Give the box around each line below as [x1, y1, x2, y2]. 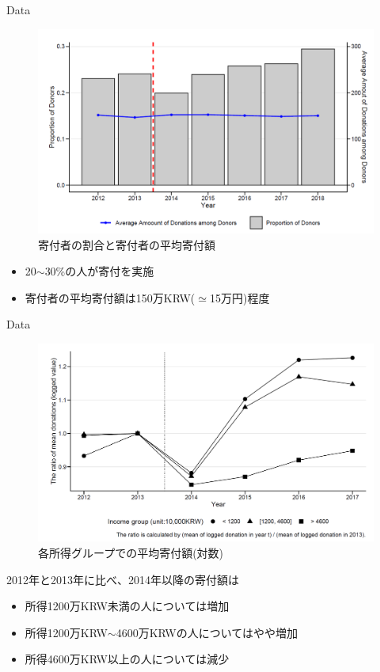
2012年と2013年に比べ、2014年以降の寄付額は [6, 571, 239, 587]
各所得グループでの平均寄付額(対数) [38, 545, 224, 561]
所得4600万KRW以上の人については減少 [25, 651, 230, 667]
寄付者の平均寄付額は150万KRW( [25, 289, 196, 306]
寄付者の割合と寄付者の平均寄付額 [38, 236, 215, 252]
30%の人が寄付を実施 [44, 263, 154, 279]
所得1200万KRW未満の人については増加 [25, 598, 230, 614]
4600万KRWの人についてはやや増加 [116, 624, 298, 640]
